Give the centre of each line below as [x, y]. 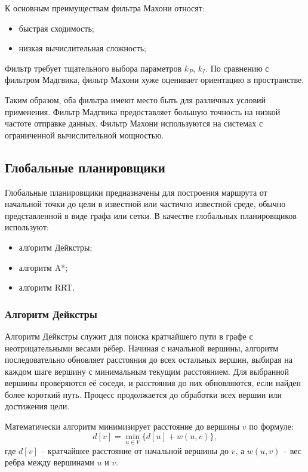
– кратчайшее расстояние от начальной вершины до [135, 450]
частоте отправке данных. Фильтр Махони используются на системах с [134, 123]
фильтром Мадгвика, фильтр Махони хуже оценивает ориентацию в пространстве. [155, 80]
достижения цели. [37, 406]
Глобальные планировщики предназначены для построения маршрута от [136, 192]
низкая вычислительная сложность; [82, 48]
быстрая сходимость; [56, 28]
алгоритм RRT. [47, 287]
